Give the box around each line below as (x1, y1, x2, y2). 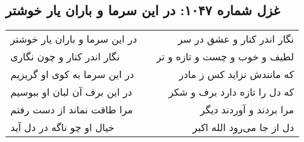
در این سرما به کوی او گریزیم (10, 67, 135, 82)
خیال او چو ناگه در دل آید (10, 120, 114, 135)
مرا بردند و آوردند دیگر (200, 102, 294, 117)
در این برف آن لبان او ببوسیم (10, 85, 132, 99)
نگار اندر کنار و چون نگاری (10, 49, 120, 64)
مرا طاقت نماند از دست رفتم (10, 102, 133, 117)
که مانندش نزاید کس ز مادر (179, 67, 294, 82)
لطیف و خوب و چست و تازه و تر (156, 49, 294, 64)
